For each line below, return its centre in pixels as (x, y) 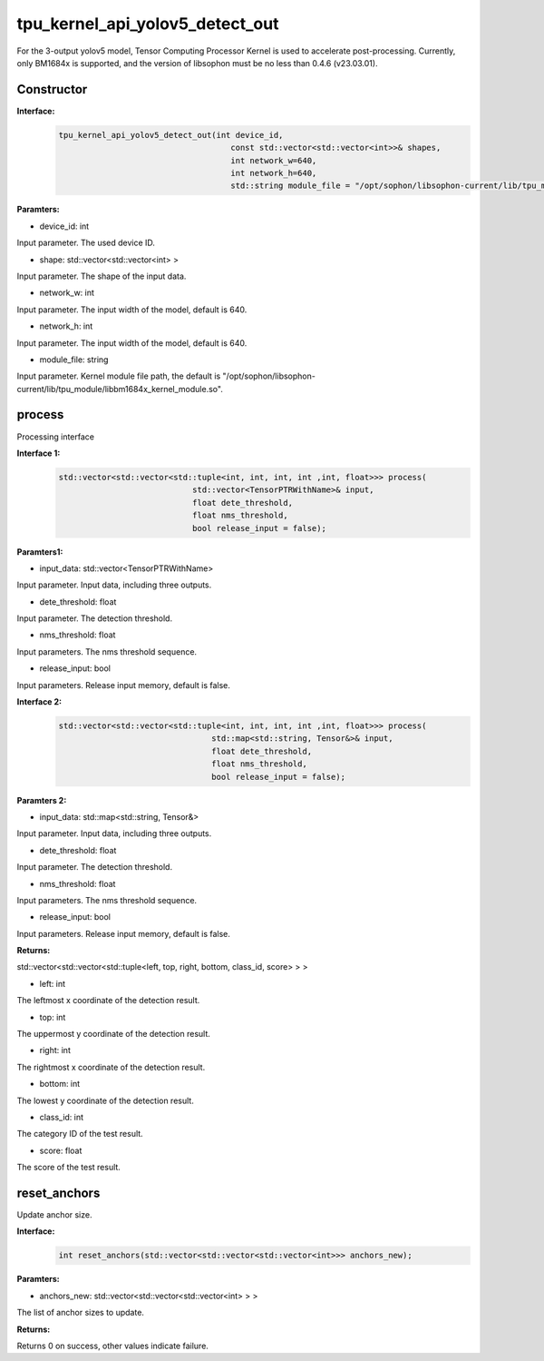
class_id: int (62, 1117)
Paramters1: (40, 552)
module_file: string (74, 360)
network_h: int (66, 326)
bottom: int (60, 1084)
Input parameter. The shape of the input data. (102, 276)
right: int (55, 1050)
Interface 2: (39, 702)
